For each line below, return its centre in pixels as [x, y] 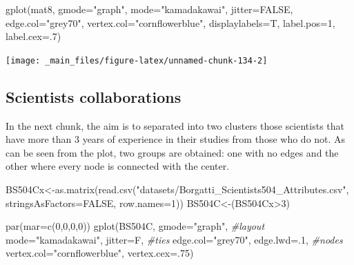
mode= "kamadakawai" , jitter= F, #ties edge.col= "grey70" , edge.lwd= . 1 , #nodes [174, 239]
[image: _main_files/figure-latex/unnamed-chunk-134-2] [137, 60]
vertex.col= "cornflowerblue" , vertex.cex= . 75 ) [100, 253]
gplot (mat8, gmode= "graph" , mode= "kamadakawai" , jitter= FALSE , [149, 9]
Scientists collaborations [94, 96]
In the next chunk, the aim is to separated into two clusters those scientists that [175, 125]
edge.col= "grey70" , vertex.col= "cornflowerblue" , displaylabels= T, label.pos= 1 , [170, 22]
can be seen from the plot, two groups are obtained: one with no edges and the [172, 152]
